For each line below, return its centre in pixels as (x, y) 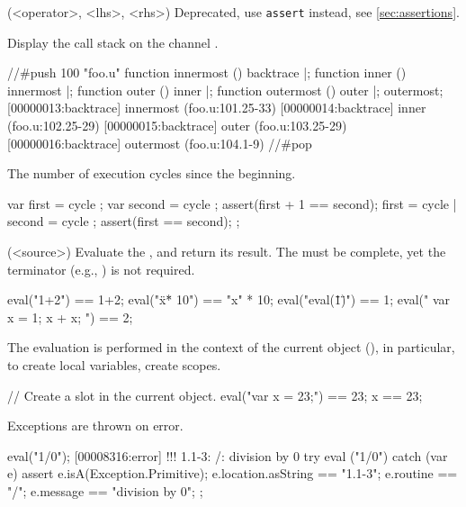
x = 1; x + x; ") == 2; (70, 317)
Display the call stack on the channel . (113, 42)
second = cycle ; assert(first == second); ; (124, 221)
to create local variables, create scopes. (114, 364)
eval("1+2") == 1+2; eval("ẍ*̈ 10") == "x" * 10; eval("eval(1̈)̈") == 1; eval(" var (229, 299)
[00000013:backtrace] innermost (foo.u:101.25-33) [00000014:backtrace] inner (217, 108)
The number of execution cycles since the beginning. (152, 173)
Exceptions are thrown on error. (95, 426)
